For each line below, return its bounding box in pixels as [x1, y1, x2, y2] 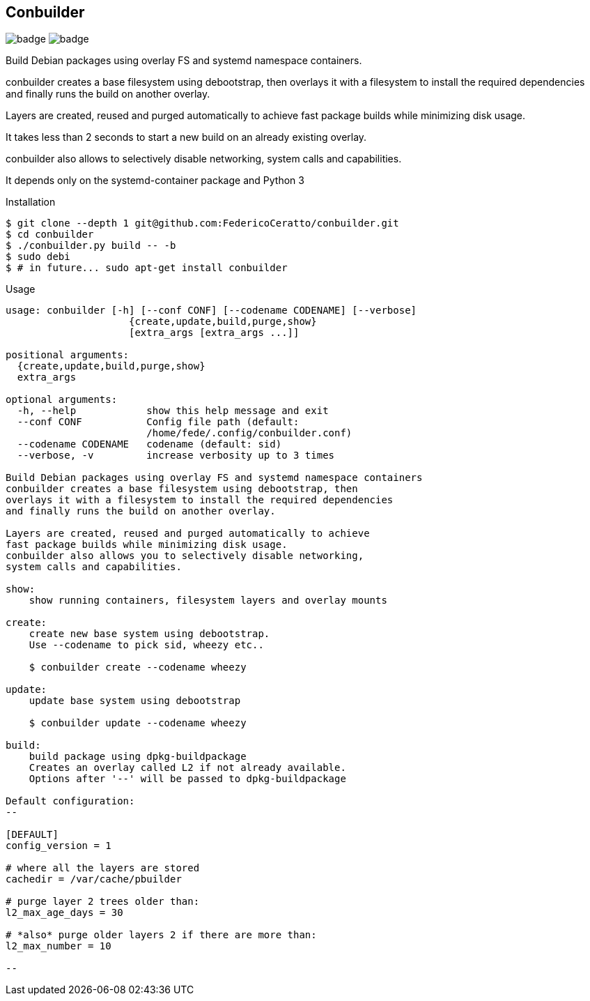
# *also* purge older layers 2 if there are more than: [6, 929, 317, 941]
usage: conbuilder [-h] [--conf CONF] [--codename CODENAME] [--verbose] [6, 305, 417, 316]
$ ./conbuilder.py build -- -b [6, 240, 176, 252]
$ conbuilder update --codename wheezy [29, 717, 247, 729]
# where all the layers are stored [6, 862, 200, 874]
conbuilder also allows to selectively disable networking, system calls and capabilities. [6, 153, 402, 165]
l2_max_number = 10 [6, 940, 111, 952]
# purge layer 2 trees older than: [6, 896, 200, 908]
